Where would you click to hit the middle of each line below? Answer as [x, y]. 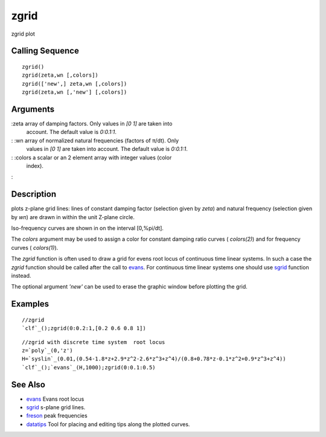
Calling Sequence [45, 51]
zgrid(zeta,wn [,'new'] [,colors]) [75, 92]
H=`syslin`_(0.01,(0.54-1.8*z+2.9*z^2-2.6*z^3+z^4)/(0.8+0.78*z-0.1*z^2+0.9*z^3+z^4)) [154, 359]
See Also [28, 384]
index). [35, 165]
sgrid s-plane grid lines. [56, 407]
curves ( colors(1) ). [35, 247]
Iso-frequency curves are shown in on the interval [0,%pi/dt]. [88, 228]
